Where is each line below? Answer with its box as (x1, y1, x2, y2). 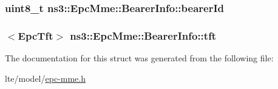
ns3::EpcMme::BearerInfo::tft (70, 28, 217, 43)
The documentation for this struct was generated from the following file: (5, 52, 274, 64)
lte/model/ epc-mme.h (5, 72, 86, 84)
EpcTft (18, 28, 53, 43)
